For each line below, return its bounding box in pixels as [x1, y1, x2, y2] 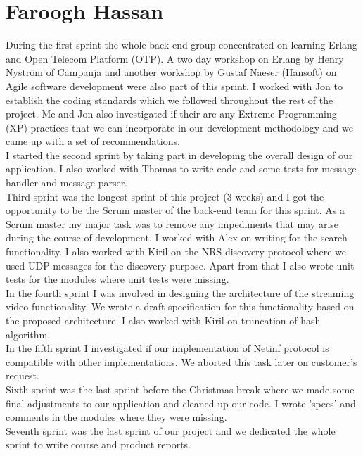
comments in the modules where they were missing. [6, 410, 227, 424]
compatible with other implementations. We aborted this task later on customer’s [6, 354, 357, 369]
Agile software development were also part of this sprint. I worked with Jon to [6, 78, 343, 93]
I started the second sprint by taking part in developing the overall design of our [6, 147, 353, 162]
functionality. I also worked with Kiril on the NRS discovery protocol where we [6, 244, 346, 259]
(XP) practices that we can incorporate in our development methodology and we [6, 120, 353, 134]
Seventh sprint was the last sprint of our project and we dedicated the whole [6, 423, 336, 438]
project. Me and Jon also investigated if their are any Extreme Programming [6, 106, 337, 121]
